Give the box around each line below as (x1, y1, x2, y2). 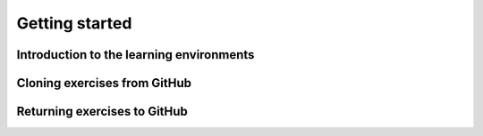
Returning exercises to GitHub (16, 104, 188, 119)
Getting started (16, 13, 132, 33)
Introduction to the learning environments (16, 47, 255, 62)
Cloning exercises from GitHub (16, 76, 192, 91)
